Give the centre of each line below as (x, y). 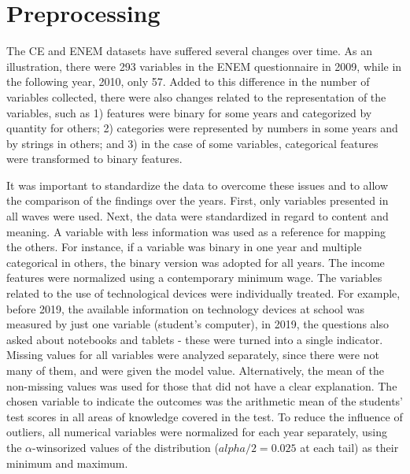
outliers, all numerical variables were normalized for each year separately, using (197, 432)
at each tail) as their (349, 447)
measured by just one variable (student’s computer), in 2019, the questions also (198, 324)
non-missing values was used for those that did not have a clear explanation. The (202, 385)
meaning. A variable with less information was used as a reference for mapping (196, 231)
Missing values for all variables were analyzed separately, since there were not (193, 355)
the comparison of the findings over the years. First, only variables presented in (198, 200)
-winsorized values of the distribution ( (126, 447)
